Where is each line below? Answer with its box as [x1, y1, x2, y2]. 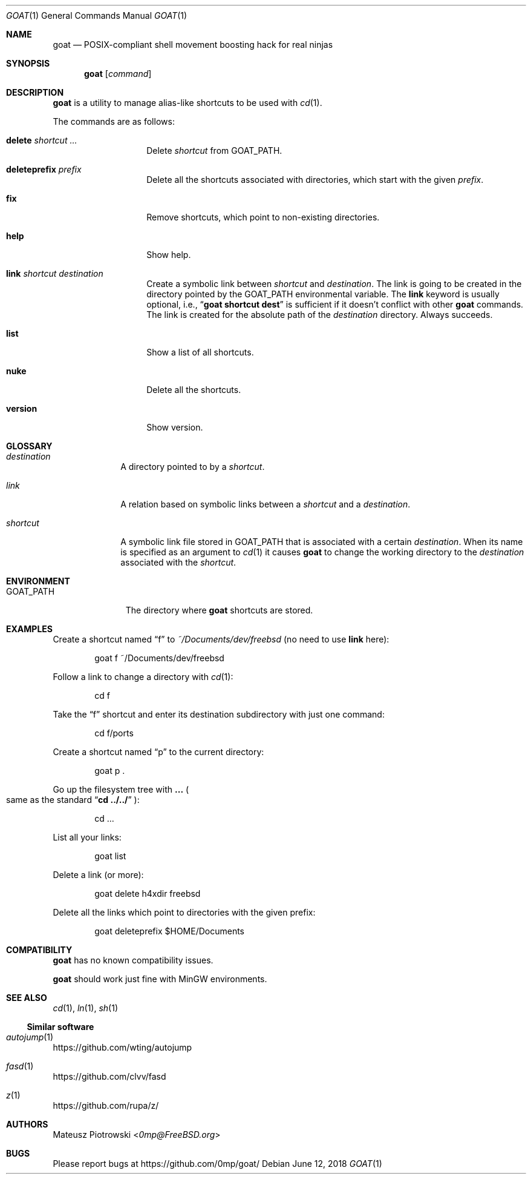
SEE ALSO [6, 992, 47, 1003]
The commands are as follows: [53, 116, 175, 127]
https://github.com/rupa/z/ [53, 1100, 159, 1111]
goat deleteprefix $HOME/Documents [94, 926, 245, 936]
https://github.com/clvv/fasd [53, 1071, 166, 1082]
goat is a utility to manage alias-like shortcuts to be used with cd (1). [53, 97, 322, 108]
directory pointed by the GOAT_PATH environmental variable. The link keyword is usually [146, 289, 500, 299]
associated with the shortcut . [120, 557, 236, 567]
